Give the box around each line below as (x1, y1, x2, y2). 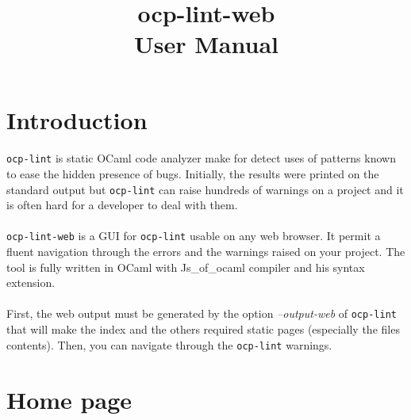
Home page (6, 383, 133, 415)
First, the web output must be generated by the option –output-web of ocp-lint (6, 305, 397, 322)
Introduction (6, 103, 148, 136)
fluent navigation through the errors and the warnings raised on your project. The (6, 243, 405, 260)
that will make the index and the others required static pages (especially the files (6, 321, 400, 338)
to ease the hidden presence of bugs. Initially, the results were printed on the (6, 166, 379, 181)
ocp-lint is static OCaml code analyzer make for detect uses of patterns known (6, 150, 396, 166)
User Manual (134, 28, 278, 60)
